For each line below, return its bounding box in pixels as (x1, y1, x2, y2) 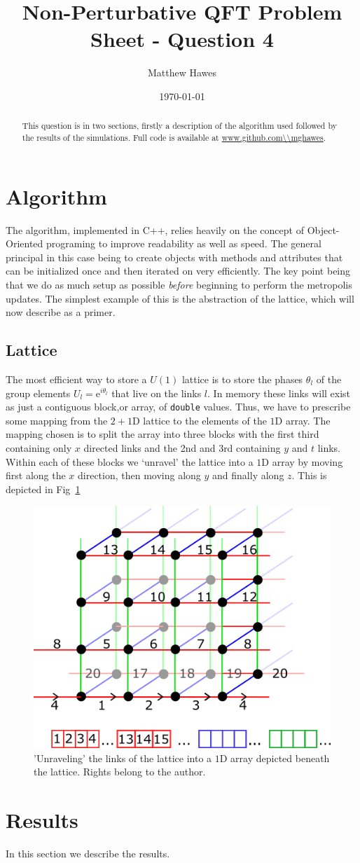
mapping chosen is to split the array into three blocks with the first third (6, 427, 319, 441)
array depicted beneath (230, 750, 330, 765)
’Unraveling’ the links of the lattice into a (34, 750, 212, 765)
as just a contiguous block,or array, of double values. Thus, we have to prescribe (6, 399, 351, 414)
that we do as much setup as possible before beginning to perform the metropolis (6, 277, 352, 291)
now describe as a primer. (6, 305, 116, 319)
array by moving (272, 454, 343, 469)
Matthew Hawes (147, 65, 217, 80)
